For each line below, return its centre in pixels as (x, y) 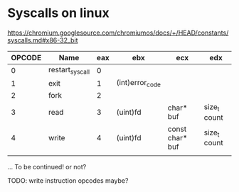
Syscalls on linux (58, 13)
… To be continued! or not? (47, 166)
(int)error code (139, 84)
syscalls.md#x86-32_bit (43, 40)
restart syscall (69, 70)
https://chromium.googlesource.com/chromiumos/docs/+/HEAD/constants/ (118, 33)
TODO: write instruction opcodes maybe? (68, 180)
